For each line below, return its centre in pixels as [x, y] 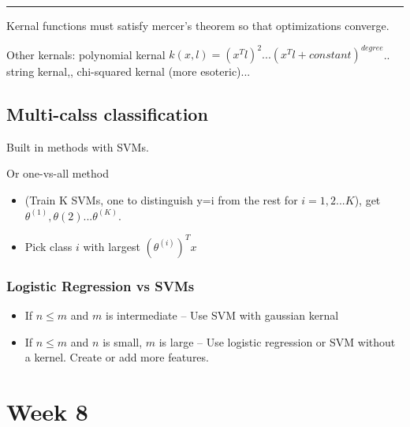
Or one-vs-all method [58, 173]
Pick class [48, 246]
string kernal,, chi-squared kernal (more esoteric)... [129, 71]
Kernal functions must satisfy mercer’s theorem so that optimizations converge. [198, 25]
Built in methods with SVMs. [78, 146]
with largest [112, 246]
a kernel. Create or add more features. [117, 357]
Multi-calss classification [107, 114]
